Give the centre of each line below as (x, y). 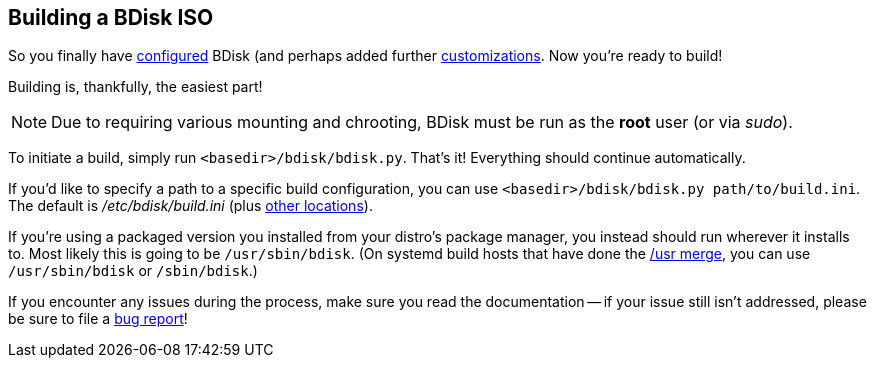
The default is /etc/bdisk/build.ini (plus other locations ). (190, 206)
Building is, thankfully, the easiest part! (135, 87)
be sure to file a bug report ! (98, 319)
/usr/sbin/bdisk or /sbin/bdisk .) (133, 271)
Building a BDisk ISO (111, 17)
